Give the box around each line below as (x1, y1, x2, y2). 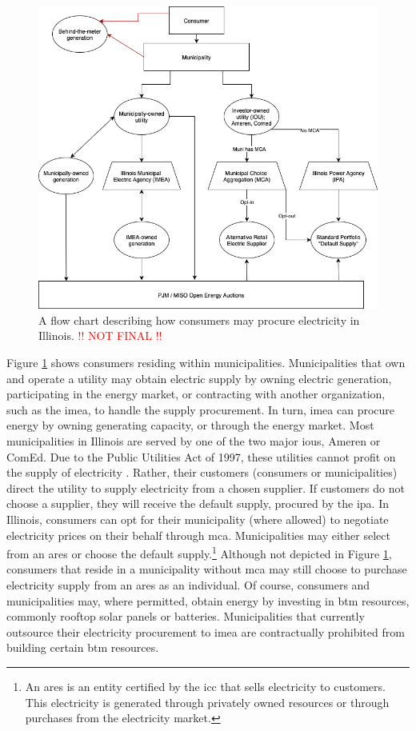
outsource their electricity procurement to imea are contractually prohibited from (6, 623, 405, 640)
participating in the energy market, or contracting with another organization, (6, 385, 386, 402)
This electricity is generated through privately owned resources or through (25, 693, 390, 710)
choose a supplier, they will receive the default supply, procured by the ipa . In (6, 495, 389, 512)
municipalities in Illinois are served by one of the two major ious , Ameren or (6, 432, 381, 449)
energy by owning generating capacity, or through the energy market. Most (6, 417, 374, 433)
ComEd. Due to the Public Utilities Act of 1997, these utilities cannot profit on (6, 448, 396, 465)
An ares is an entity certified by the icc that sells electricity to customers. (25, 677, 386, 694)
